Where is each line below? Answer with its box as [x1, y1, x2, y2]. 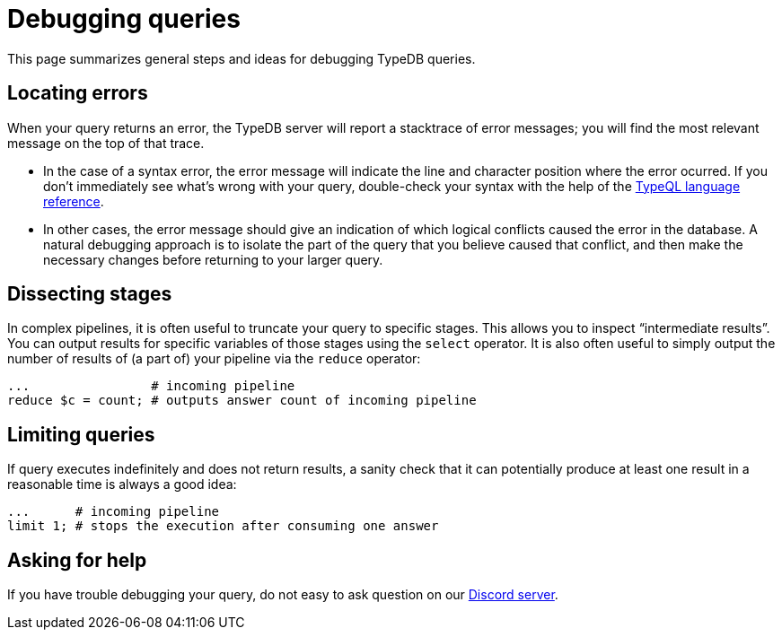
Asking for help [7, 548, 147, 572]
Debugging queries [7, 4, 241, 34]
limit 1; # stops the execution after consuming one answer [7, 519, 439, 534]
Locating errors [7, 82, 148, 105]
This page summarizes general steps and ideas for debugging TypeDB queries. [7, 50, 476, 66]
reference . [43, 193, 104, 209]
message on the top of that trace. [7, 135, 205, 151]
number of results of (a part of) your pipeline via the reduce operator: [7, 351, 421, 367]
